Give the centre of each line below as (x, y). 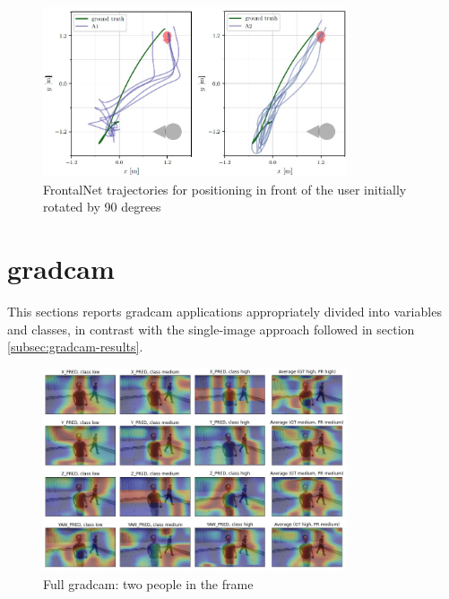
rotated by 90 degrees (102, 207)
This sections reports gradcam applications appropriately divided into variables (224, 312)
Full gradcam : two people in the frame (148, 583)
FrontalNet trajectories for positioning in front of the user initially (225, 189)
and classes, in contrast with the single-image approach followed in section (211, 329)
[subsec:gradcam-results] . (75, 347)
